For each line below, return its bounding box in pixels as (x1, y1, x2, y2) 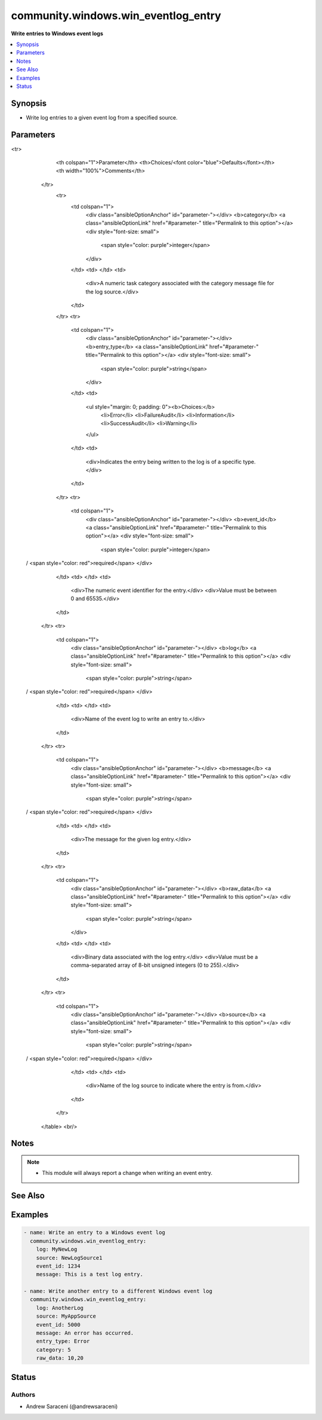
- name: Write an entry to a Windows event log (23, 1229, 165, 1236)
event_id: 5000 (36, 1321, 80, 1328)
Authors (11, 1390, 36, 1398)
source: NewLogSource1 (36, 1254, 103, 1261)
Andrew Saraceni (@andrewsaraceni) (26, 1403, 118, 1410)
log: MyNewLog (36, 1246, 78, 1253)
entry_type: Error (36, 1338, 90, 1345)
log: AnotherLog (36, 1304, 83, 1311)
